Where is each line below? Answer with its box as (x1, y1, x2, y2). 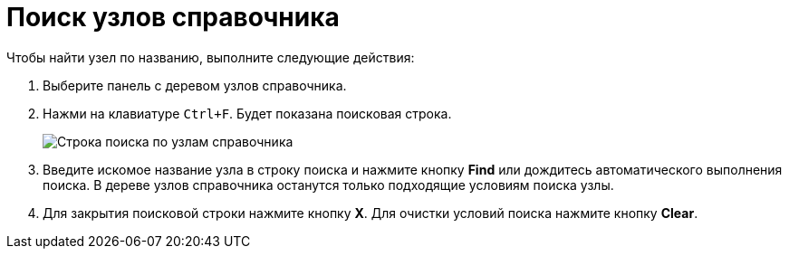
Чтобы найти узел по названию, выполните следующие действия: (6, 49, 415, 65)
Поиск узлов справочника (6, 2, 340, 33)
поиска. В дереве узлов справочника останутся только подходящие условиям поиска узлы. (43, 176, 614, 193)
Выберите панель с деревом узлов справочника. (43, 77, 347, 93)
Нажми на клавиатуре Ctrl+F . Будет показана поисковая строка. (43, 105, 452, 121)
